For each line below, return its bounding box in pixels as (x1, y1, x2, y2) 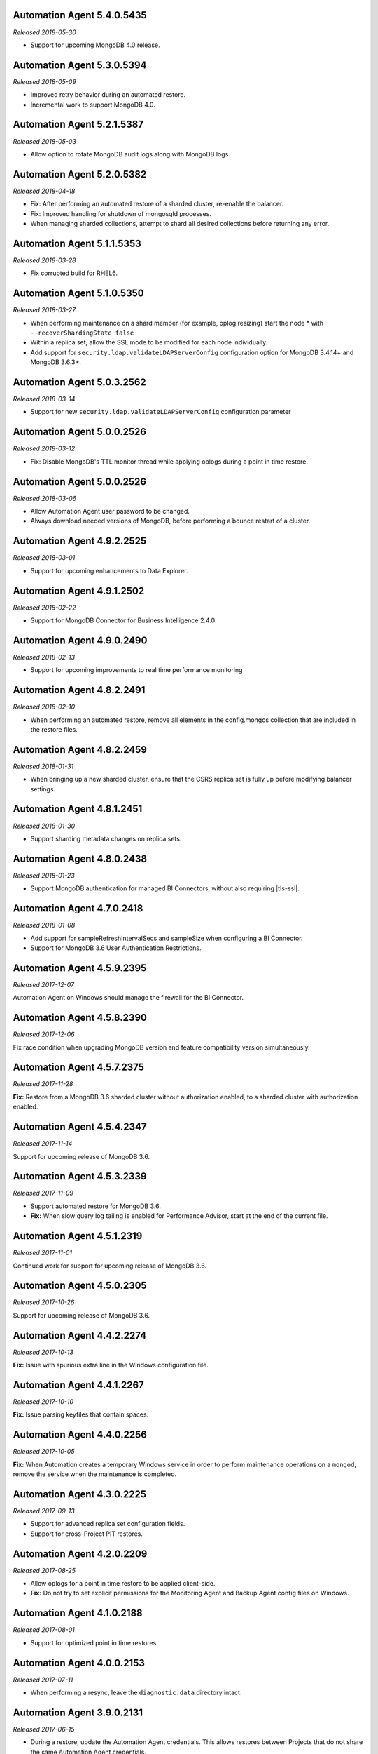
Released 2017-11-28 (13, 1080, 73, 1088)
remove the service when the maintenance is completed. (13, 1470, 177, 1478)
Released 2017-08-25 (13, 1566, 76, 1574)
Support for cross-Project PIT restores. (30, 1529, 143, 1538)
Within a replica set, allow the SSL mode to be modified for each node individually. (30, 338, 268, 347)
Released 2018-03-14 (13, 395, 76, 403)
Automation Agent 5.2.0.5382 (13, 168, 147, 180)
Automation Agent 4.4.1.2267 (13, 1379, 144, 1391)
